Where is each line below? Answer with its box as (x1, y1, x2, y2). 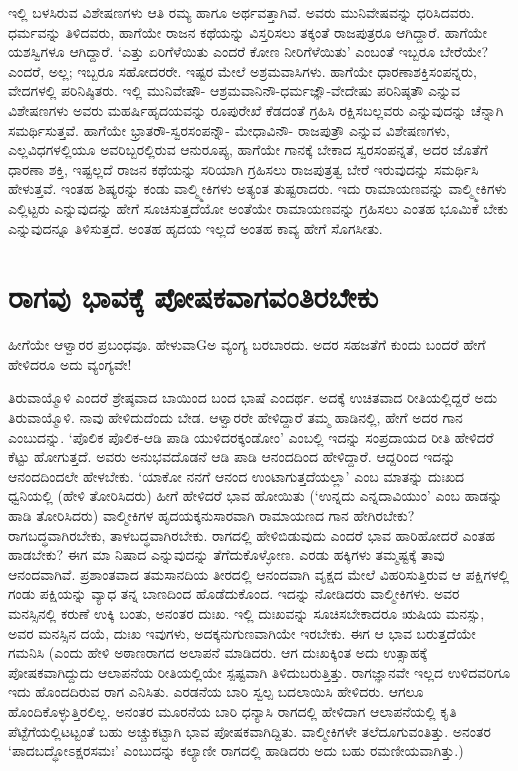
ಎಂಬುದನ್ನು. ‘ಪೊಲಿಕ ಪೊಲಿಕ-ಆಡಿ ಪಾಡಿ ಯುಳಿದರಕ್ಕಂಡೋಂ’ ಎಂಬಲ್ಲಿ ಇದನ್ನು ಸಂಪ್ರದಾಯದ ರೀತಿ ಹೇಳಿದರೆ (8, 426, 494, 447)
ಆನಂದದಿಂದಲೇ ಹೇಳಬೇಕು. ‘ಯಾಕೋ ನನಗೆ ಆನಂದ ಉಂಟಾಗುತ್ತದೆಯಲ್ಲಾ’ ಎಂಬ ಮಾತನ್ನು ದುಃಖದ (8, 465, 465, 486)
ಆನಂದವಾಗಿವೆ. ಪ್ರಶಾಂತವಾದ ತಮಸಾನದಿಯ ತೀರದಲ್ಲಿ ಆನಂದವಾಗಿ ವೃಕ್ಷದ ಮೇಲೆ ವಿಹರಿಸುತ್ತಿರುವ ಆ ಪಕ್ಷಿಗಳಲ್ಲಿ (8, 563, 510, 584)
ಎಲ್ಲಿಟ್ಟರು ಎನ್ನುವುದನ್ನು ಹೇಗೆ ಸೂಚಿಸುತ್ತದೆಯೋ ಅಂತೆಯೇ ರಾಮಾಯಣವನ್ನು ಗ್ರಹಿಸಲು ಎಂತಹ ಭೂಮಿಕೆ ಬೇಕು (8, 197, 509, 218)
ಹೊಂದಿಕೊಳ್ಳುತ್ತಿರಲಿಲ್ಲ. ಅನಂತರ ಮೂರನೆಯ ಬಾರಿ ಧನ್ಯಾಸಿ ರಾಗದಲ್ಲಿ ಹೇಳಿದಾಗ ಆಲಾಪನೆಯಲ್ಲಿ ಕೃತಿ (8, 700, 457, 721)
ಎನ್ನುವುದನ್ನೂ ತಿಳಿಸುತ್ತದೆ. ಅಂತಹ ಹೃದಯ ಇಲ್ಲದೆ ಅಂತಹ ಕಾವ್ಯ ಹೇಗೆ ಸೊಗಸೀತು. (8, 217, 383, 238)
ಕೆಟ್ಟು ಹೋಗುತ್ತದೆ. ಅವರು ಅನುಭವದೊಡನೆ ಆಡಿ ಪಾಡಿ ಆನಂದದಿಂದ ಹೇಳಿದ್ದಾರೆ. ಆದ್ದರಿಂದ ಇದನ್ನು (8, 446, 456, 467)
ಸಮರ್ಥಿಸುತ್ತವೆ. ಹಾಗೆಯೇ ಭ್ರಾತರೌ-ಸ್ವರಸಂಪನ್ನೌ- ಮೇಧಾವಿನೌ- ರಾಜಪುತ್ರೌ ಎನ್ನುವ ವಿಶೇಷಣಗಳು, (8, 119, 450, 140)
